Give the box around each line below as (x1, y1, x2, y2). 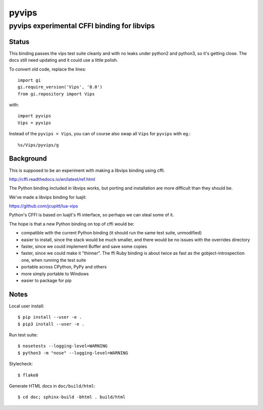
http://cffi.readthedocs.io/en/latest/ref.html (9, 176, 95, 182)
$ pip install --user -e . (18, 314, 82, 320)
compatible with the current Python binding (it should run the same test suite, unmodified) (21, 230, 202, 236)
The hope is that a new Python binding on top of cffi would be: (9, 221, 134, 227)
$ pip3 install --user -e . (18, 321, 85, 327)
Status (9, 37, 30, 46)
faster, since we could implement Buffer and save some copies (21, 244, 147, 250)
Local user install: (9, 303, 45, 309)
